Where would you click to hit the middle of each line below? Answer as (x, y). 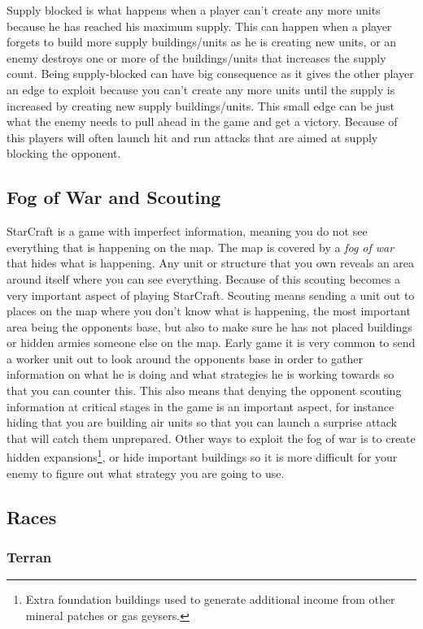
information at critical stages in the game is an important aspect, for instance (201, 406)
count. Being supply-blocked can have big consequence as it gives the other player (210, 74)
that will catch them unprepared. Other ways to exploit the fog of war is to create (211, 438)
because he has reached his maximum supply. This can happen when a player (199, 26)
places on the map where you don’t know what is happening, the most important (209, 311)
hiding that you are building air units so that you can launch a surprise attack (202, 422)
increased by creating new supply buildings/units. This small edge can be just (201, 105)
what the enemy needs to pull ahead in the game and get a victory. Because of (202, 121)
